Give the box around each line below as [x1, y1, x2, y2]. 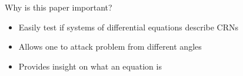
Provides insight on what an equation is [18, 60, 162, 72]
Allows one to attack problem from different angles [18, 40, 202, 53]
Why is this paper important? [5, 1, 112, 13]
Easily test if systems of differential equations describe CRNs [18, 20, 239, 33]
